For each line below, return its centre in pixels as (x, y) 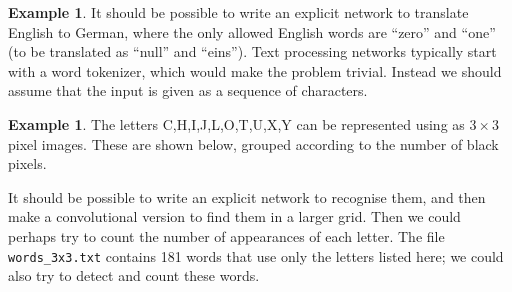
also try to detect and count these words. (134, 275)
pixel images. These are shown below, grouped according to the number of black (253, 143)
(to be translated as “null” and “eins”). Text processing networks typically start (252, 51)
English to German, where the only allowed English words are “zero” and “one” (252, 31)
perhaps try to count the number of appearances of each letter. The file (226, 235)
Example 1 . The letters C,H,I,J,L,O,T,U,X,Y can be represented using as (236, 123)
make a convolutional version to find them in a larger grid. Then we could (234, 216)
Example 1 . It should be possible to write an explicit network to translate (238, 12)
